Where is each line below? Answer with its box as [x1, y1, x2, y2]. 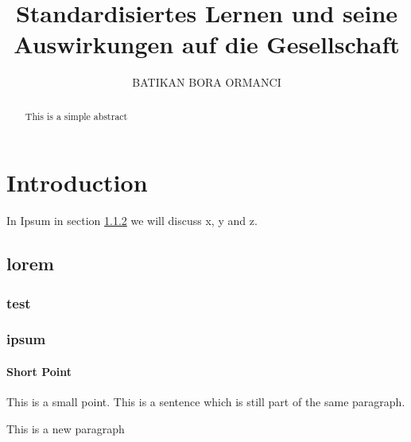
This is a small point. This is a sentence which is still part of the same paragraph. [6, 394, 405, 410]
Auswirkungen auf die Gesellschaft [14, 28, 400, 60]
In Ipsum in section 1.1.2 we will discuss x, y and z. [6, 212, 258, 229]
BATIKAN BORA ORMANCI [132, 74, 281, 91]
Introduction [6, 166, 148, 199]
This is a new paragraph [6, 420, 125, 436]
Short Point [6, 363, 72, 379]
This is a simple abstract [25, 109, 128, 122]
